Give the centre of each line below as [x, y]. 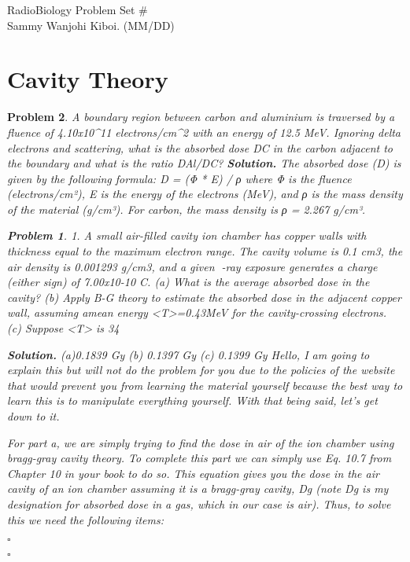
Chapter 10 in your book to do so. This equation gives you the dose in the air [193, 473]
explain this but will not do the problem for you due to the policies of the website [201, 370]
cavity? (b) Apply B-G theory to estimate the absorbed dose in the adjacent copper [204, 297]
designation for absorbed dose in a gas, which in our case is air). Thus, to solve [199, 503]
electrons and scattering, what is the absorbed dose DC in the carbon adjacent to [200, 147]
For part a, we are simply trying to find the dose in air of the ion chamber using [201, 442]
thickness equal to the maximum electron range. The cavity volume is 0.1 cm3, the [205, 251]
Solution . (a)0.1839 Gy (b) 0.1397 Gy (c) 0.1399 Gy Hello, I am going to [188, 354]
